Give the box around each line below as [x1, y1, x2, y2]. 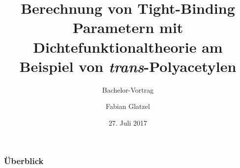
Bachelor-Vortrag [102, 84, 154, 95]
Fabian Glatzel [106, 101, 150, 111]
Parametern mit [72, 17, 183, 37]
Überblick [4, 155, 44, 167]
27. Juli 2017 [109, 117, 147, 128]
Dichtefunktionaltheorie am [33, 36, 223, 57]
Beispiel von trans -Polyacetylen [19, 56, 237, 76]
